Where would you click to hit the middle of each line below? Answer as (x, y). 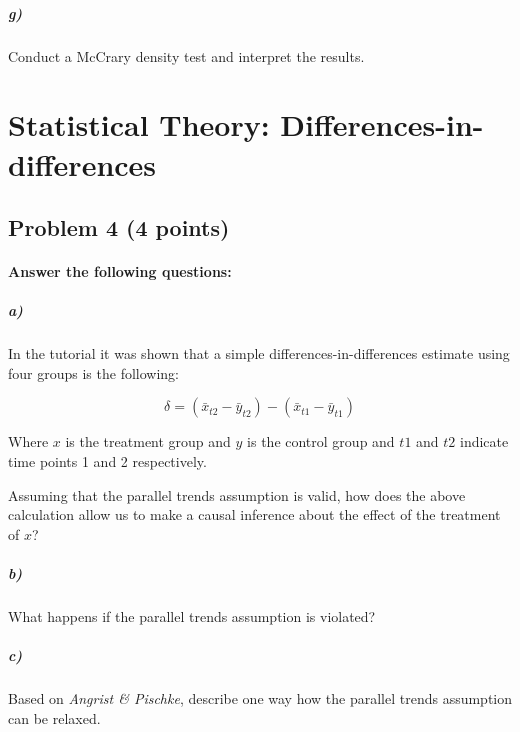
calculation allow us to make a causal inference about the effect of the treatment (254, 514)
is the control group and (321, 441)
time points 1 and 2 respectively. (107, 461)
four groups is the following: (93, 372)
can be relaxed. (54, 717)
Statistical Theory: (139, 124)
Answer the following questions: (120, 271)
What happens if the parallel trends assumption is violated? (192, 615)
